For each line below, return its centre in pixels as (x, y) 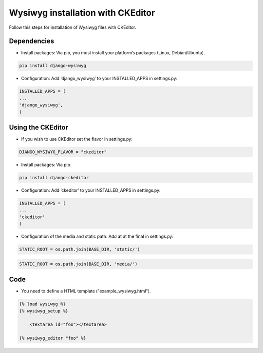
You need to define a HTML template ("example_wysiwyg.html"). (86, 291)
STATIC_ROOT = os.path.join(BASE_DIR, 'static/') (80, 249)
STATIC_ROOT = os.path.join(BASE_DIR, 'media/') (78, 264)
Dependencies (32, 41)
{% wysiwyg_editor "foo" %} (53, 338)
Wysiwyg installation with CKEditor (82, 13)
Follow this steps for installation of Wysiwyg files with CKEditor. (73, 27)
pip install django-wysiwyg (53, 66)
